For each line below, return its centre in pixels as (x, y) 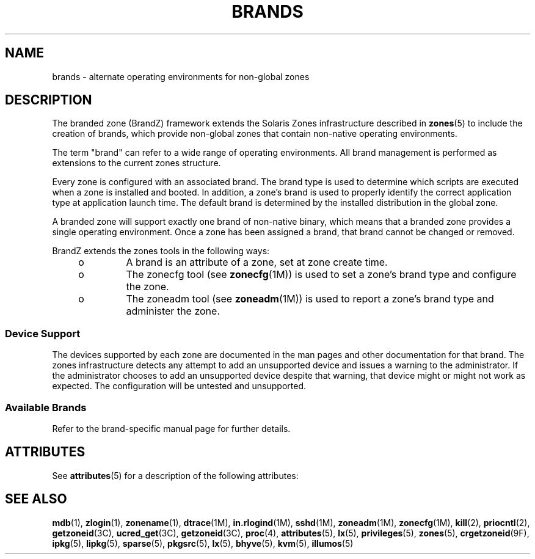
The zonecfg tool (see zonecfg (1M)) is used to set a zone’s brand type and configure (321, 275)
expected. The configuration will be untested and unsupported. (179, 386)
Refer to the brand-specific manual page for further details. (171, 428)
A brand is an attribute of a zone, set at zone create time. (257, 262)
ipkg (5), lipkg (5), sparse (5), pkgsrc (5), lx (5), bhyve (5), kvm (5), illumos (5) (203, 543)
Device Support (43, 333)
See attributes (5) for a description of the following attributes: (175, 475)
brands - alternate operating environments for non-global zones (181, 76)
